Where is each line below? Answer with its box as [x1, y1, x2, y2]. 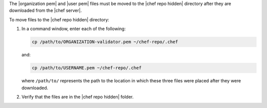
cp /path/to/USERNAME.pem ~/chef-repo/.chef [32, 65, 142, 71]
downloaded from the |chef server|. [9, 7, 82, 13]
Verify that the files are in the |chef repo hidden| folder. [21, 94, 133, 100]
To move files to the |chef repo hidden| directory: [9, 16, 110, 22]
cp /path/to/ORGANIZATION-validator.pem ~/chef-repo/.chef [32, 39, 178, 45]
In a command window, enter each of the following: [21, 26, 126, 32]
